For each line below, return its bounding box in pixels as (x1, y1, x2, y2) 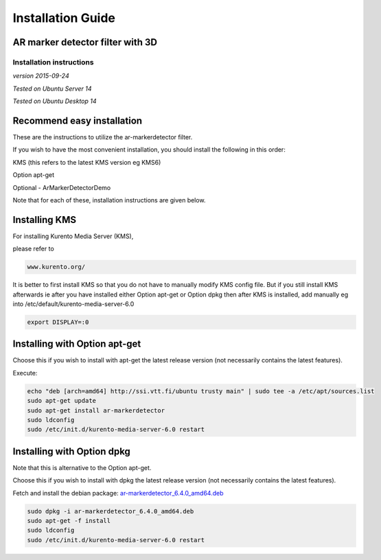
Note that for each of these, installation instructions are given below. (12, 196, 206, 204)
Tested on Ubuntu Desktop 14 (12, 97, 97, 106)
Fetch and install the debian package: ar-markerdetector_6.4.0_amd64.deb (12, 489, 224, 497)
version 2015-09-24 (12, 72, 69, 80)
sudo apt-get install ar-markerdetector (27, 406, 165, 415)
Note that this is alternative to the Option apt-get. (12, 463, 152, 471)
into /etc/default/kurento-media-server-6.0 (12, 300, 135, 308)
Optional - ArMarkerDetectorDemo (12, 183, 111, 191)
